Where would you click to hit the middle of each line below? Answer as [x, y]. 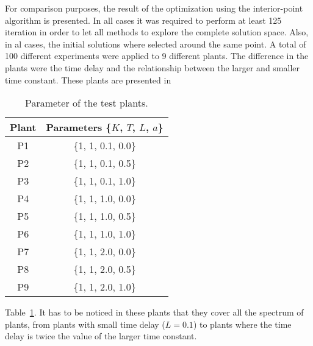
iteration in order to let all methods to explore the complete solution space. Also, [157, 32]
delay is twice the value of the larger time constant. [101, 336]
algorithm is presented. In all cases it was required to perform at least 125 [143, 20]
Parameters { [79, 127]
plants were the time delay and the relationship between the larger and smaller [153, 67]
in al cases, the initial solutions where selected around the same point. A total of [156, 44]
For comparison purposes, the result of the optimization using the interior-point [154, 8]
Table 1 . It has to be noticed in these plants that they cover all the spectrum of [154, 312]
